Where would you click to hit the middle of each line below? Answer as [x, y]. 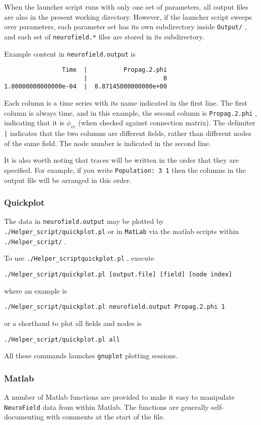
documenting [24, 417]
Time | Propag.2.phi [115, 70]
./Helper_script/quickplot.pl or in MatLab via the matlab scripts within [122, 231]
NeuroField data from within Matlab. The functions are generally [106, 407]
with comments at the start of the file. [105, 417]
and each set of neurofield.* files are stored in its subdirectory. [104, 36]
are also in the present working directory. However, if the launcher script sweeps [128, 16]
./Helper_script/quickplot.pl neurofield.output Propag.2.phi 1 [115, 307]
